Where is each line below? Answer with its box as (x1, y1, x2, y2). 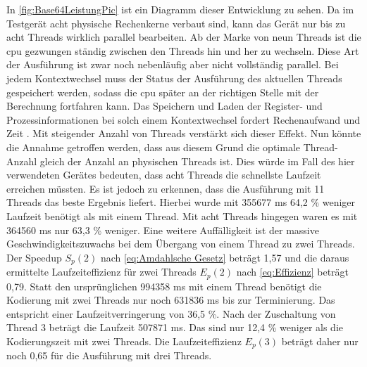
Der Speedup (6, 250, 62, 264)
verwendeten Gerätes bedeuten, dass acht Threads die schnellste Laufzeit (6, 167, 321, 182)
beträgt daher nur (281, 333, 359, 348)
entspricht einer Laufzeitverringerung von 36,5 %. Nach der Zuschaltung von (6, 306, 336, 321)
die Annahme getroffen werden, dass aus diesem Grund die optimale (6, 139, 301, 154)
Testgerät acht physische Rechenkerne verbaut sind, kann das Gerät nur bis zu (6, 15, 346, 30)
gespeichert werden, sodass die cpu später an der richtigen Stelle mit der (6, 84, 319, 99)
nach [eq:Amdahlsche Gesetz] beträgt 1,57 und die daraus (100, 250, 349, 264)
